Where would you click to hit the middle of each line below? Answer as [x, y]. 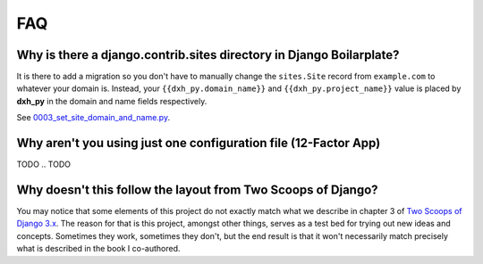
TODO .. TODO [44, 164]
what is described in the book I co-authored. [98, 249]
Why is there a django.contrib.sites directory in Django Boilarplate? [208, 55]
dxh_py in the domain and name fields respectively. [112, 101]
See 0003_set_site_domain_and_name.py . [93, 118]
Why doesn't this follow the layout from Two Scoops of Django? [198, 190]
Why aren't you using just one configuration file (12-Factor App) [199, 143]
